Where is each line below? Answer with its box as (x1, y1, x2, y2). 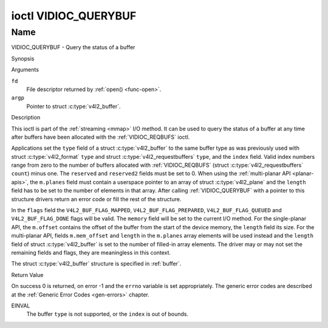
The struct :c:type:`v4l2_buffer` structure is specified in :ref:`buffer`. (11, 260, 182, 267)
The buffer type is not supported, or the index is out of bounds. (26, 310, 189, 318)
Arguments (11, 66, 39, 73)
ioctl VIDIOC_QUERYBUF (11, 9, 137, 22)
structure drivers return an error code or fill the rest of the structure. (11, 195, 182, 202)
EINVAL (11, 302, 30, 309)
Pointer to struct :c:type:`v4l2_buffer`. (26, 102, 121, 110)
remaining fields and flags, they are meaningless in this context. (11, 249, 171, 256)
